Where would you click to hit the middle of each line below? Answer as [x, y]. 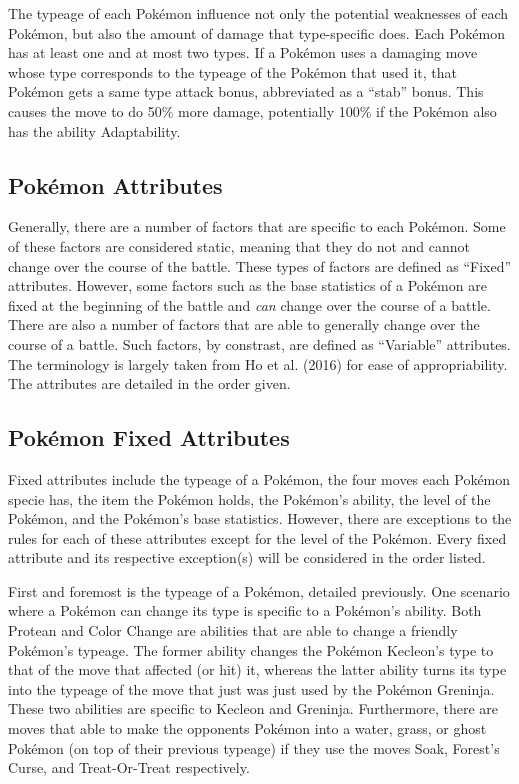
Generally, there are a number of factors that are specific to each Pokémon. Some [257, 226]
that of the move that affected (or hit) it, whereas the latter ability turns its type [257, 669]
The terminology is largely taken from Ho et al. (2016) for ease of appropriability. [258, 363]
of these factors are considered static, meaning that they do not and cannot [239, 245]
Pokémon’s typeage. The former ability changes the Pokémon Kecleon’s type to [251, 649]
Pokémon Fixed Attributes [149, 437]
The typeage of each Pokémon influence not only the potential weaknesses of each [258, 13]
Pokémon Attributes [115, 184]
